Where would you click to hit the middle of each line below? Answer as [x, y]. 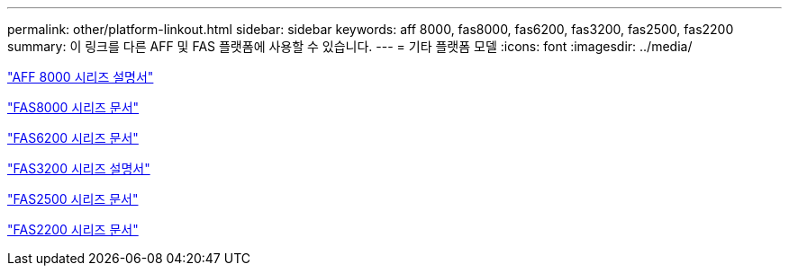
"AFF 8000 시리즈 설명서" [81, 77]
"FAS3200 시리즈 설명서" [79, 168]
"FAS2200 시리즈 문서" [73, 229]
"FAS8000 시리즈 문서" [73, 107]
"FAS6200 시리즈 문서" [73, 138]
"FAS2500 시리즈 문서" [73, 199]
